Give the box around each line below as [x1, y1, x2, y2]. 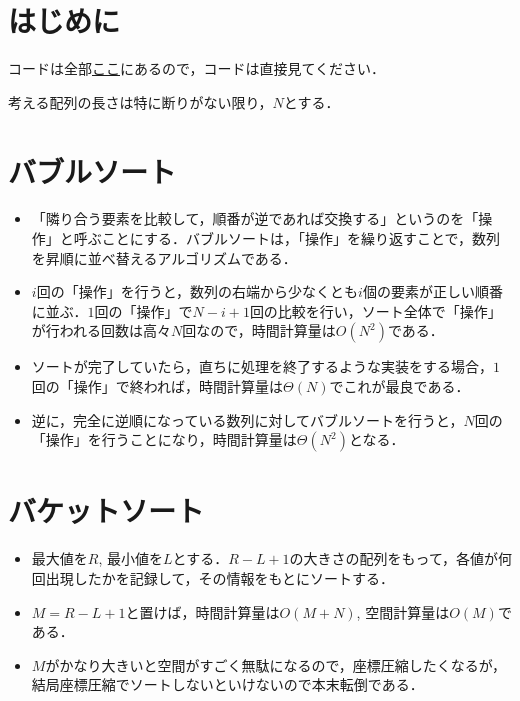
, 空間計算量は [356, 601, 450, 622]
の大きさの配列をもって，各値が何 [289, 548, 512, 569]
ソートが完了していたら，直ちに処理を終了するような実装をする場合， [31, 356, 493, 377]
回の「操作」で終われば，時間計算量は [31, 376, 284, 396]
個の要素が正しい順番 [362, 281, 503, 302]
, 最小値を [98, 548, 163, 569]
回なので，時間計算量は [182, 320, 336, 341]
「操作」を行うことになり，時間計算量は [31, 429, 297, 450]
